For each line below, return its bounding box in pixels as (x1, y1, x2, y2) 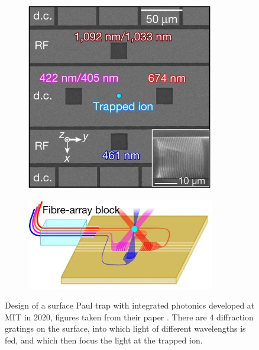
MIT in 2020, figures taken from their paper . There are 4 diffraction (5, 310, 254, 323)
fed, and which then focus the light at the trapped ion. (5, 333, 203, 346)
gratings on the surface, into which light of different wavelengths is (5, 322, 246, 335)
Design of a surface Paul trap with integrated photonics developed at (5, 299, 255, 312)
